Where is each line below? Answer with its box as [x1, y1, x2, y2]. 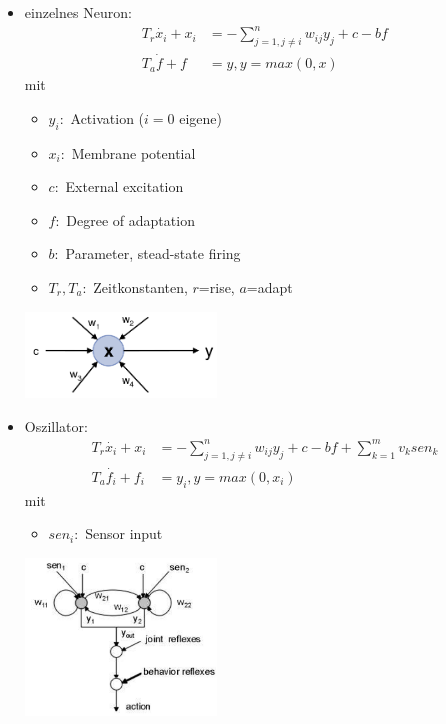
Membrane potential [71, 142, 196, 163]
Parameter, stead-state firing [65, 243, 241, 264]
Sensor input [85, 523, 163, 544]
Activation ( [70, 107, 145, 128]
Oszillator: [24, 415, 88, 436]
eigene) [179, 107, 222, 128]
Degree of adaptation [66, 209, 195, 230]
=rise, [198, 276, 235, 297]
